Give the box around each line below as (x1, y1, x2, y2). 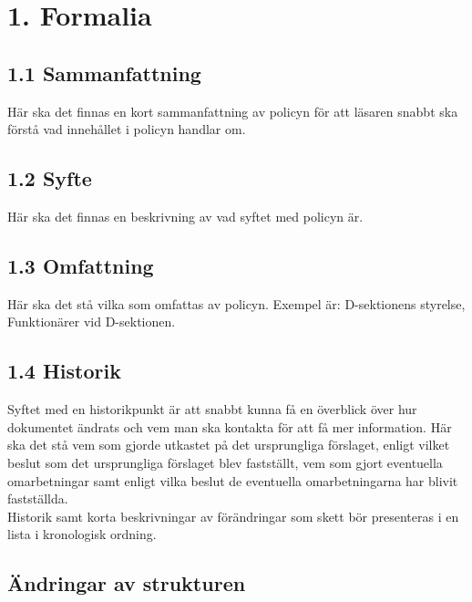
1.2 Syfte (7, 164, 92, 192)
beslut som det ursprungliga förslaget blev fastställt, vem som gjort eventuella (7, 452, 443, 472)
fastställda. (7, 489, 68, 508)
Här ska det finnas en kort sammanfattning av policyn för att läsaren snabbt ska (7, 101, 458, 120)
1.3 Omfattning (7, 251, 154, 279)
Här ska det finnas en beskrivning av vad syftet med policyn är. (7, 206, 364, 225)
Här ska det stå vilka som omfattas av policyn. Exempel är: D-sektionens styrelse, (7, 294, 466, 313)
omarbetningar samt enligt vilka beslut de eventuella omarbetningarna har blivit (7, 471, 458, 490)
